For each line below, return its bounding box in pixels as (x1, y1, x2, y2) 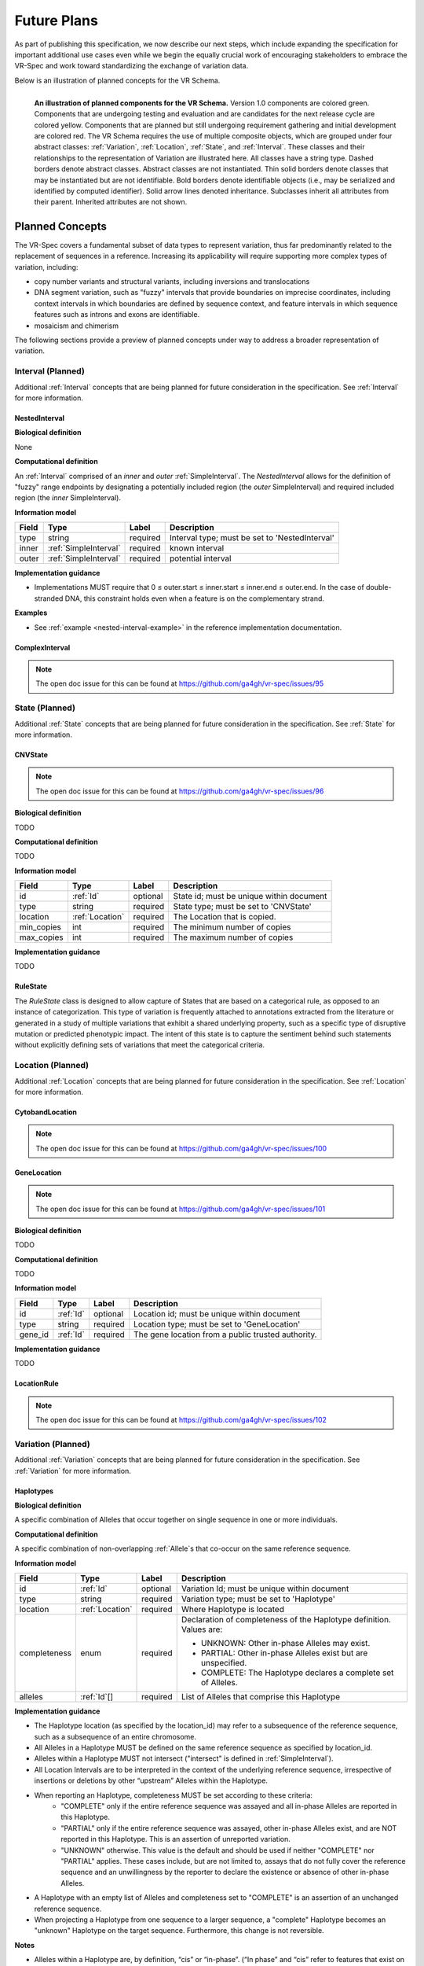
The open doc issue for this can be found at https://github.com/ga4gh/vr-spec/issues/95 (35, 679, 324, 688)
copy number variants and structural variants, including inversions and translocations (34, 277, 310, 286)
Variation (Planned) (14, 1438, 90, 1449)
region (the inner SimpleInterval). (14, 493, 122, 503)
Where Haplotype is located (181, 1603, 284, 1614)
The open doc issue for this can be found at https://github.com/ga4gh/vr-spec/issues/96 (35, 786, 324, 796)
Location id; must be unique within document (133, 1308, 301, 1319)
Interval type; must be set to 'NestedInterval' (169, 532, 335, 543)
